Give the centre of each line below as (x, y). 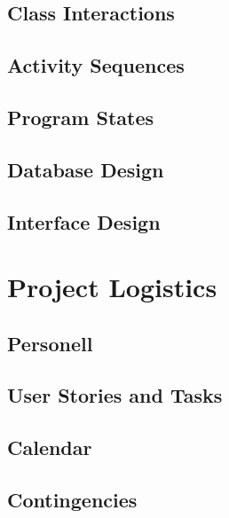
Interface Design (84, 221)
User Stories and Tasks (115, 395)
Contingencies (72, 500)
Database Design (86, 169)
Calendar (50, 447)
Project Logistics (112, 287)
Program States (80, 117)
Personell (50, 343)
